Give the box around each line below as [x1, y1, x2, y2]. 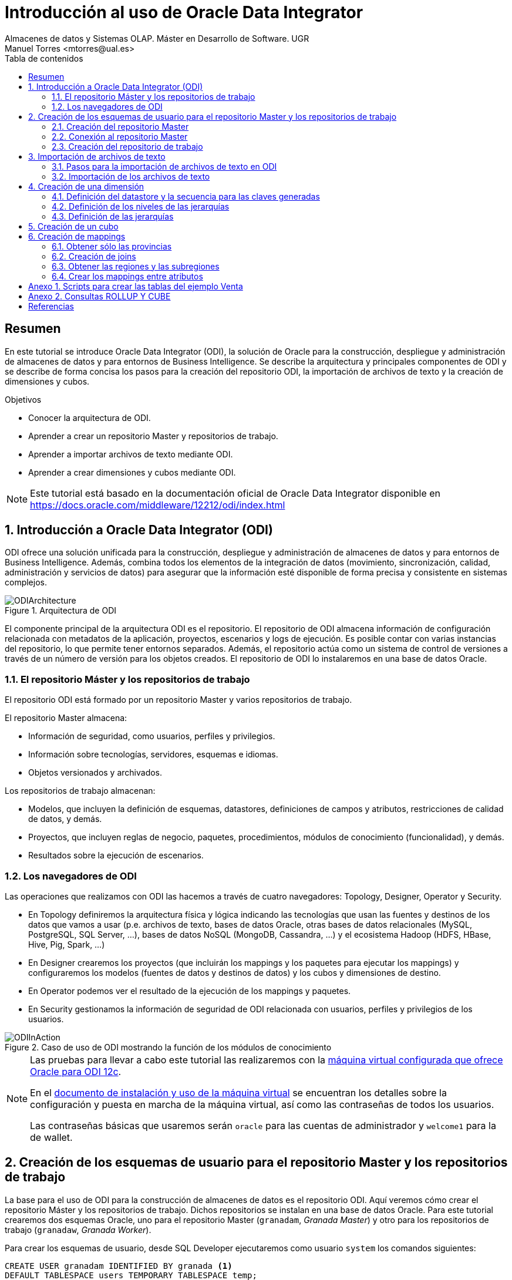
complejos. [5, 577, 47, 588]
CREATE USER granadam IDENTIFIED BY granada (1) [5, 1261, 233, 1271]
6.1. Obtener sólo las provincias [52, 241, 172, 251]
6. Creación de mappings [28, 231, 126, 241]
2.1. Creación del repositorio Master [52, 121, 189, 132]
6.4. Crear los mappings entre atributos [52, 271, 203, 281]
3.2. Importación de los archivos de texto [52, 171, 210, 181]
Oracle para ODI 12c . [30, 1065, 122, 1077]
